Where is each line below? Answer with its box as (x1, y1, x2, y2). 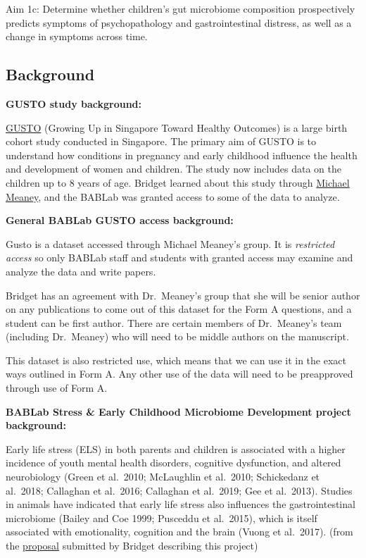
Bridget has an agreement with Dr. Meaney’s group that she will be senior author (6, 287, 360, 302)
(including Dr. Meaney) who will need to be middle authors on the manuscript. (6, 329, 349, 344)
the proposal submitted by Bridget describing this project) (6, 538, 258, 553)
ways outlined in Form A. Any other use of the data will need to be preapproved (6, 366, 353, 381)
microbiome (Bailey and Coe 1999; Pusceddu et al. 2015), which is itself (6, 510, 317, 525)
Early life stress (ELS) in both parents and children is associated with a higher (6, 441, 346, 456)
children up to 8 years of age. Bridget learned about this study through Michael (6, 175, 350, 190)
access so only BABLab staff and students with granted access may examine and (6, 250, 353, 265)
